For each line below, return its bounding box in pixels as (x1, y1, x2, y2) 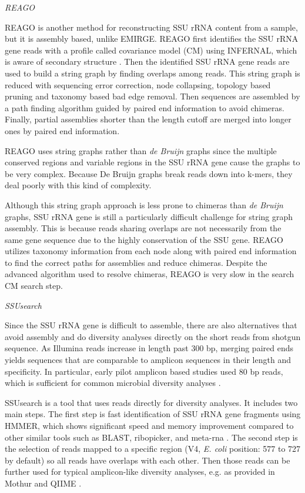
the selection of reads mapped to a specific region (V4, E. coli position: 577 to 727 (5, 442, 301, 455)
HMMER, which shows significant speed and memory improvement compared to (5, 419, 294, 431)
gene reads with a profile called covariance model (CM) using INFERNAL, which (5, 44, 297, 56)
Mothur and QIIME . (5, 477, 82, 489)
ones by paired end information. (5, 124, 120, 136)
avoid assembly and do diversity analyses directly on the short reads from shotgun (5, 330, 301, 342)
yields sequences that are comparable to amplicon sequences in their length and (5, 354, 291, 366)
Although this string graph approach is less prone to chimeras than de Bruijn (5, 198, 283, 211)
